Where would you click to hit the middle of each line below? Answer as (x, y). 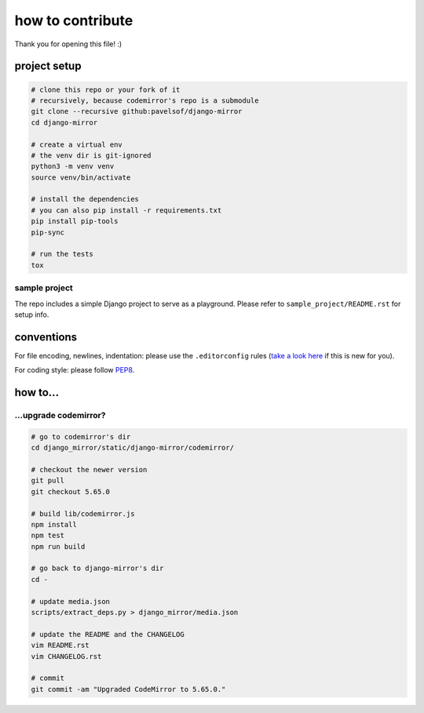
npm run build (58, 546)
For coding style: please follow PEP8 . (75, 370)
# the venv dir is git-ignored (91, 155)
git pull (48, 481)
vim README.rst (60, 646)
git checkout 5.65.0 (70, 491)
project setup (48, 66)
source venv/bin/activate (81, 177)
